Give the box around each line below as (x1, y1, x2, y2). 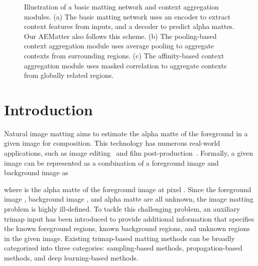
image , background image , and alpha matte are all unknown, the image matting (4, 194, 253, 204)
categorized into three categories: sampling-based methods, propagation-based (4, 243, 242, 253)
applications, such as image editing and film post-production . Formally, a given (4, 148, 253, 158)
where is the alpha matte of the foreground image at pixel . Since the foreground (4, 184, 251, 194)
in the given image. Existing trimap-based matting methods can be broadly (4, 233, 235, 243)
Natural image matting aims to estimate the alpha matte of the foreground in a (4, 128, 248, 138)
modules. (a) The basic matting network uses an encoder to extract (24, 11, 230, 21)
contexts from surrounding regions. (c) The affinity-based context (24, 50, 224, 60)
